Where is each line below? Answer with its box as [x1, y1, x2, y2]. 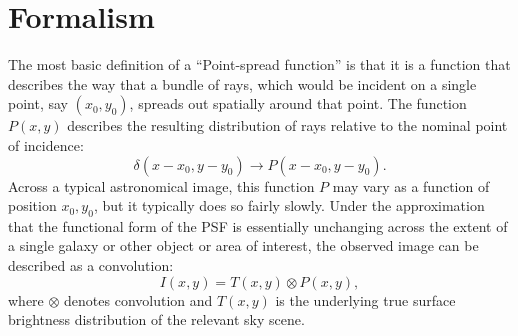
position [8, 195, 57, 216]
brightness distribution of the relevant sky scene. [8, 309, 305, 330]
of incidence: [8, 134, 84, 155]
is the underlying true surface [275, 289, 456, 310]
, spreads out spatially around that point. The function [129, 93, 467, 114]
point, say [8, 93, 68, 114]
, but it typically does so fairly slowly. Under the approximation [93, 195, 485, 216]
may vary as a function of [332, 175, 490, 196]
